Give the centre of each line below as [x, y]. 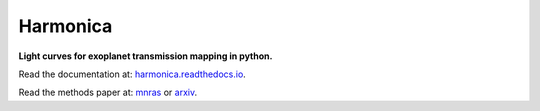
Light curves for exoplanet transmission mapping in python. [145, 56]
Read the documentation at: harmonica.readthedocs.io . [132, 74]
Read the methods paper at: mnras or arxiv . [108, 92]
